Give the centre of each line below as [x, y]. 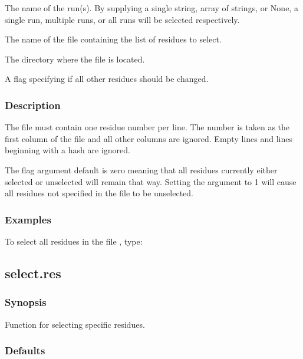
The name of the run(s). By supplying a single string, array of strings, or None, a [151, 8]
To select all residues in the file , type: [74, 241]
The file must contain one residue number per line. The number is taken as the [147, 127]
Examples [28, 219]
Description [33, 105]
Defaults [25, 350]
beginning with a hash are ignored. [67, 150]
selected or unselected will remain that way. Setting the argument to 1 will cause [151, 181]
